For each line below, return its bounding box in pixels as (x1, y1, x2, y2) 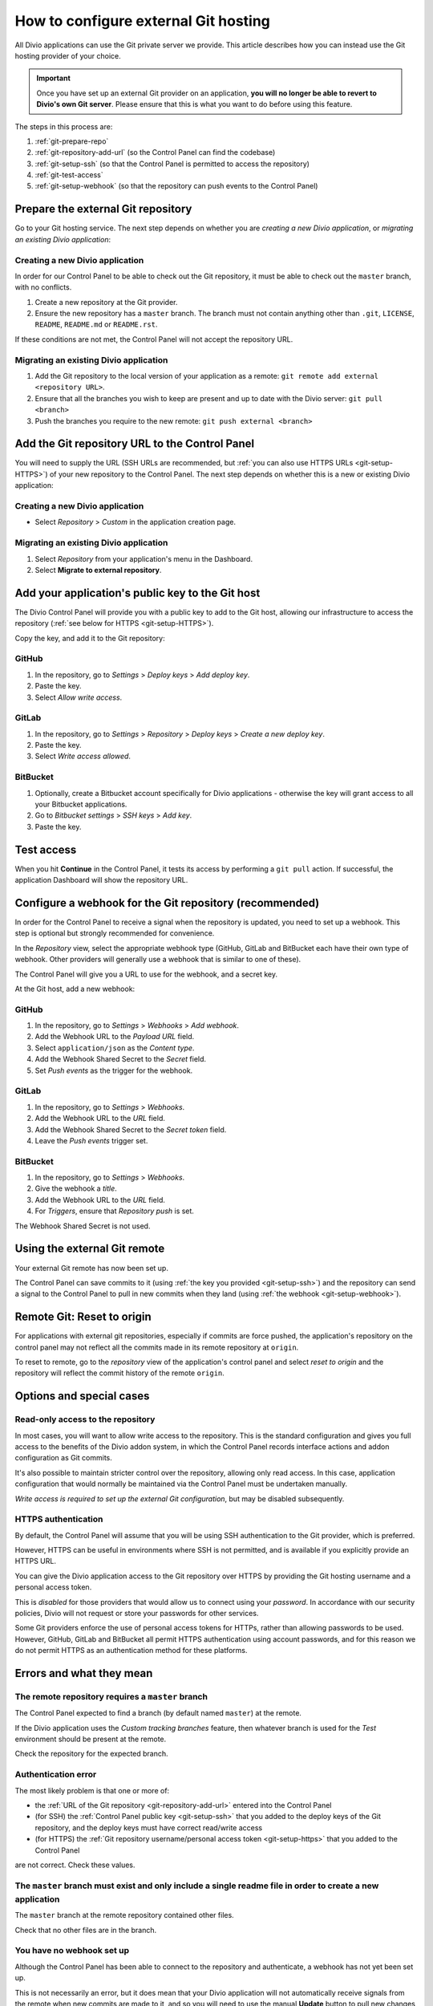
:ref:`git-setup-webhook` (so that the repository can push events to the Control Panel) (34, 181, 318, 191)
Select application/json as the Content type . (34, 1043, 195, 1053)
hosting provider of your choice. (14, 51, 122, 60)
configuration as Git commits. (14, 1453, 112, 1463)
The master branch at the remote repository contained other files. (14, 1911, 234, 1920)
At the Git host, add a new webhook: (14, 984, 136, 993)
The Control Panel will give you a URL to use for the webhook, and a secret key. (14, 969, 278, 979)
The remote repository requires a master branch (14, 1691, 208, 1702)
